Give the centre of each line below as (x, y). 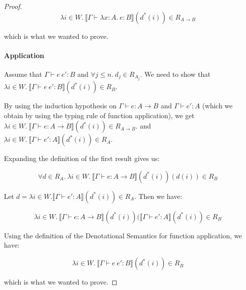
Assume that (23, 74)
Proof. (13, 6)
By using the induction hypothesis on (60, 106)
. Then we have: (158, 196)
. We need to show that (175, 74)
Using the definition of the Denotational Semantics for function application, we (123, 235)
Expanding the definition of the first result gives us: (82, 158)
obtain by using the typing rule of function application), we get (99, 115)
